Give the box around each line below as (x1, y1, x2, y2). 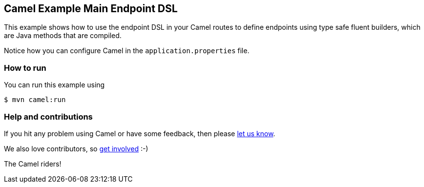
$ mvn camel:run (4, 96, 66, 104)
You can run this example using (4, 81, 105, 89)
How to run (4, 62, 46, 73)
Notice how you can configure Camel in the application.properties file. (4, 46, 250, 55)
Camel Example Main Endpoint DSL (4, 2, 178, 15)
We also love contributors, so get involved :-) (4, 144, 148, 153)
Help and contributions (4, 111, 93, 122)
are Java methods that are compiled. (4, 31, 122, 40)
